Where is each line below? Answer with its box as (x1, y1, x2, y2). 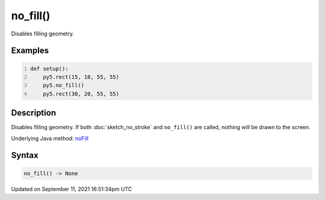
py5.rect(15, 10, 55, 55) (43, 73, 120, 80)
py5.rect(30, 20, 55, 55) (43, 90, 120, 97)
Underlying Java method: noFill (11, 135, 89, 142)
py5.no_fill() (43, 82, 84, 89)
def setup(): (30, 65, 69, 72)
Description (11, 108, 57, 118)
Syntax (11, 150, 39, 160)
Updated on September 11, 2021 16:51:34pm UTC (11, 185, 132, 192)
